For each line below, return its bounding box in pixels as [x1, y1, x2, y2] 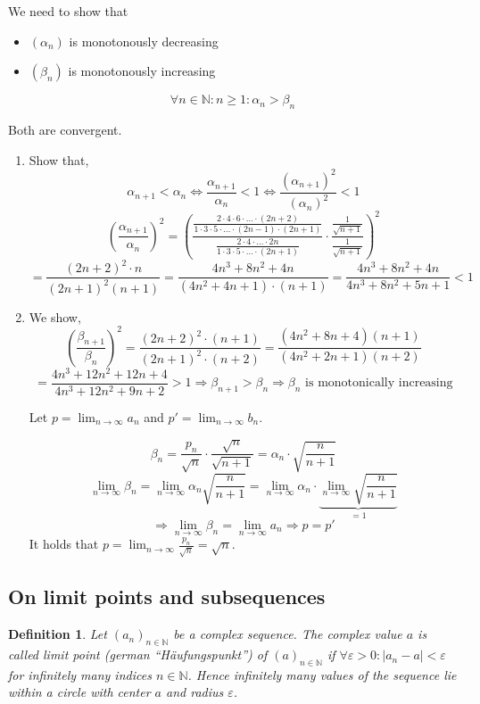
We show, [29, 307, 81, 326]
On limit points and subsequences [8, 583, 326, 610]
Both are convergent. [8, 120, 122, 138]
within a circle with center [8, 683, 151, 701]
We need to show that [8, 2, 128, 20]
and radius [166, 683, 224, 701]
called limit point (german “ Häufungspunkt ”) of [8, 645, 268, 664]
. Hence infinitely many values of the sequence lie [187, 665, 457, 683]
